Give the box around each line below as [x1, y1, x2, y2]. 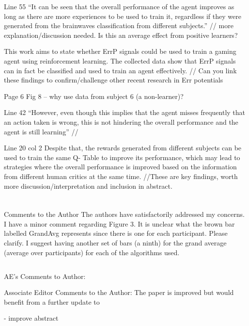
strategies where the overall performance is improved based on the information [4, 162, 237, 172]
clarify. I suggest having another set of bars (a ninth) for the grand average [4, 238, 227, 248]
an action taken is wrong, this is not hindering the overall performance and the [4, 116, 238, 127]
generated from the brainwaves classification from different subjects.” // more [4, 20, 233, 31]
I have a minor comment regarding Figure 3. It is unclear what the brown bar [4, 218, 235, 228]
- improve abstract [4, 313, 59, 323]
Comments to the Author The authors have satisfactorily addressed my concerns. [4, 209, 245, 219]
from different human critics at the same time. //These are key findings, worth [4, 171, 238, 181]
